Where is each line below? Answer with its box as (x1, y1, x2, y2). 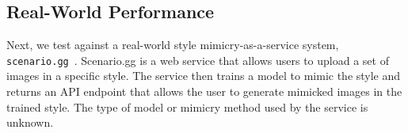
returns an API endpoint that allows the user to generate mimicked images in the (6, 83, 402, 100)
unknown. (6, 114, 54, 131)
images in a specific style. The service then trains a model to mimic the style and (6, 67, 401, 84)
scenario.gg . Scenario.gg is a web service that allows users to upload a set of (6, 51, 389, 68)
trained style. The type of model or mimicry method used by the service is (6, 98, 368, 115)
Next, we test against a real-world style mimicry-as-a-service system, (6, 36, 339, 53)
